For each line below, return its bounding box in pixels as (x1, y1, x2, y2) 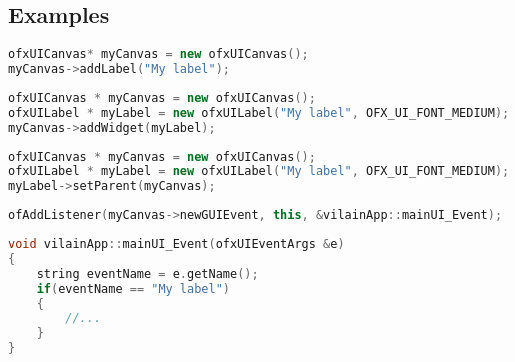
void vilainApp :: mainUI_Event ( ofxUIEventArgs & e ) (8, 237, 345, 252)
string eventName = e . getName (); (36, 266, 259, 281)
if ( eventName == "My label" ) (36, 281, 230, 296)
